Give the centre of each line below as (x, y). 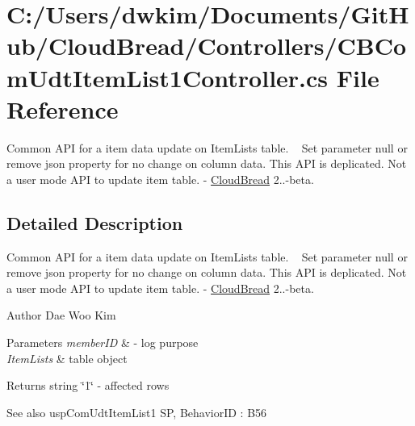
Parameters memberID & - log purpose (103, 342)
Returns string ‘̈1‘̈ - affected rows (88, 385)
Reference (63, 109)
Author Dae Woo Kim (61, 315)
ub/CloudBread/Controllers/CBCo (207, 46)
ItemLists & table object (67, 358)
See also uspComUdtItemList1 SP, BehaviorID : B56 (137, 412)
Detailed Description (95, 222)
